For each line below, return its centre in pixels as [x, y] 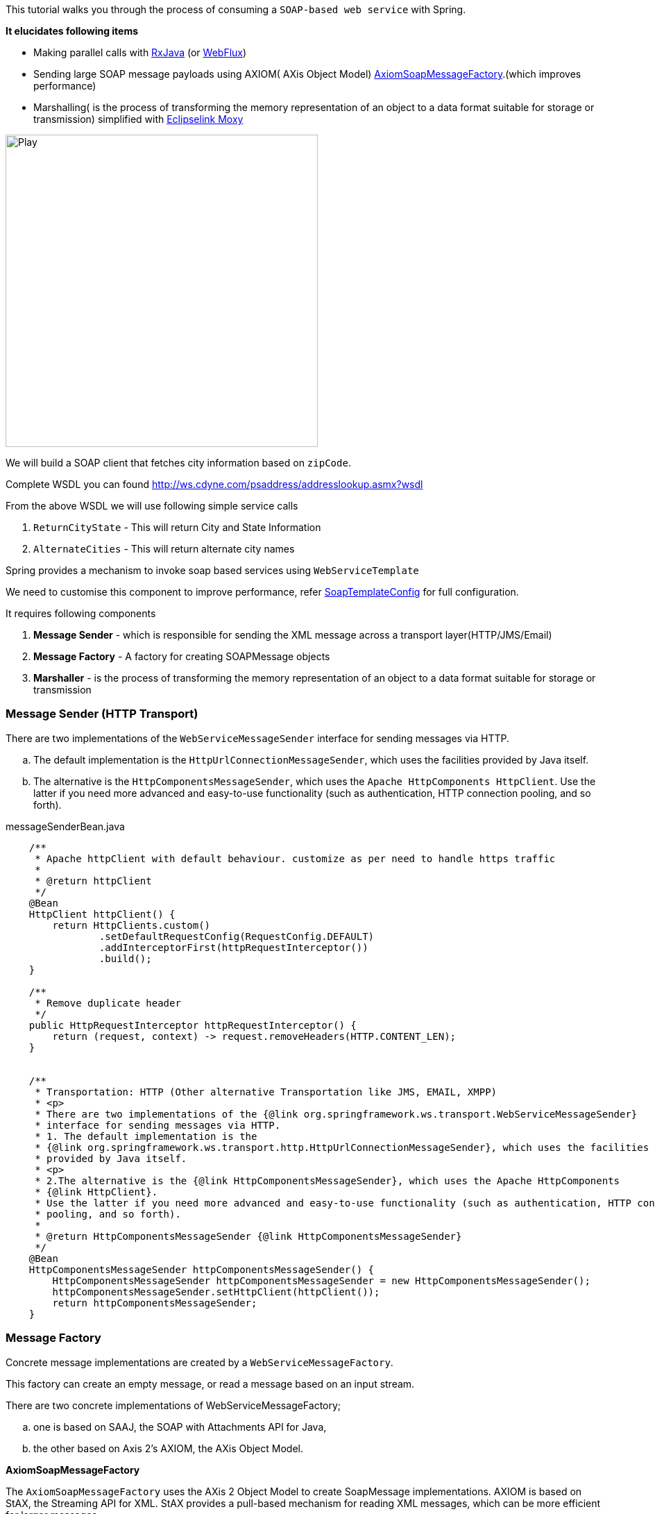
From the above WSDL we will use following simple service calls [152, 506]
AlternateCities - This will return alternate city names [164, 549]
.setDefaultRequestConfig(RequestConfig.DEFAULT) [237, 936]
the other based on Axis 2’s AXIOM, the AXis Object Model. [168, 1448]
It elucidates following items [72, 31]
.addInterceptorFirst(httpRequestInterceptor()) [233, 947]
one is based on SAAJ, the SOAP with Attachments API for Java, [180, 1427]
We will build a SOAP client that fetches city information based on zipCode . [178, 463]
